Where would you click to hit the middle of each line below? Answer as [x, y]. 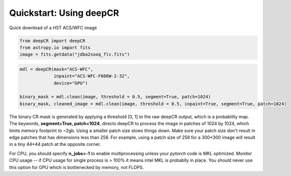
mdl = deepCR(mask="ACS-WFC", [56, 69]
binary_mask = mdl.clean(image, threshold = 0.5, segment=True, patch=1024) [115, 97]
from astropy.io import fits [55, 47]
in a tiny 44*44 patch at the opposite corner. [55, 144]
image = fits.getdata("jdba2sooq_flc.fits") [75, 55]
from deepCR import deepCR [52, 41]
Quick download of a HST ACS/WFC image [53, 28]
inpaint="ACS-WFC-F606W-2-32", [92, 76]
